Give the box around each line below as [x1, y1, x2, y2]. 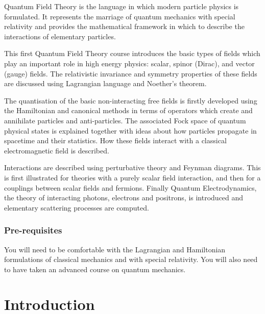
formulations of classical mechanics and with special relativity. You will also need [4, 254, 258, 265]
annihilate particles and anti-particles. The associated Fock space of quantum [4, 115, 246, 125]
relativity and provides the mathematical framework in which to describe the [4, 21, 245, 32]
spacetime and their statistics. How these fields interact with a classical [4, 135, 227, 146]
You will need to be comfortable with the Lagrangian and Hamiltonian [4, 244, 226, 254]
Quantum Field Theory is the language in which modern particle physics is [4, 1, 239, 11]
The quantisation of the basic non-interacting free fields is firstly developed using [4, 95, 257, 106]
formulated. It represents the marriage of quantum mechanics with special [4, 11, 235, 21]
